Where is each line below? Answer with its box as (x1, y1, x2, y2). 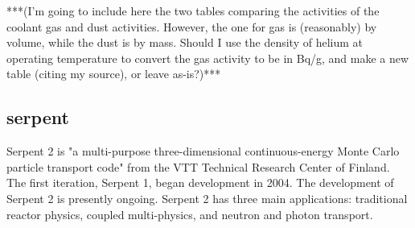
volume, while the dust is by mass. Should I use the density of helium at (6, 34, 364, 51)
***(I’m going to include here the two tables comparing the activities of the (6, 2, 380, 19)
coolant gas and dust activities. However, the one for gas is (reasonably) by (6, 18, 377, 35)
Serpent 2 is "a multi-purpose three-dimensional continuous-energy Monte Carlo (6, 143, 400, 160)
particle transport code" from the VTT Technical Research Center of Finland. (6, 158, 390, 175)
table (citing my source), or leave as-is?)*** (6, 65, 221, 82)
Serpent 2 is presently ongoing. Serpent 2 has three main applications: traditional (6, 189, 408, 206)
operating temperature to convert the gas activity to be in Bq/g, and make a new (6, 49, 409, 66)
